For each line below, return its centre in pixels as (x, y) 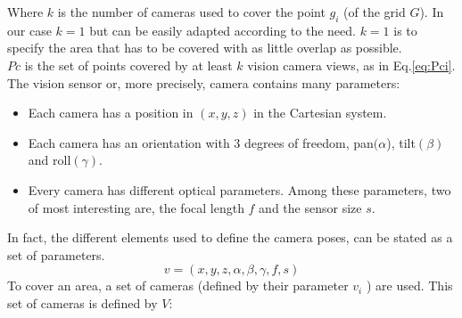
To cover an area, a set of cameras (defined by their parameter (178, 285)
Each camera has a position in (111, 113)
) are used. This (409, 285)
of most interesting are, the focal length (136, 207)
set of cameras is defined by (82, 302)
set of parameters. (56, 254)
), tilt (401, 142)
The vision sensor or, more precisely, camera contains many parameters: (204, 82)
